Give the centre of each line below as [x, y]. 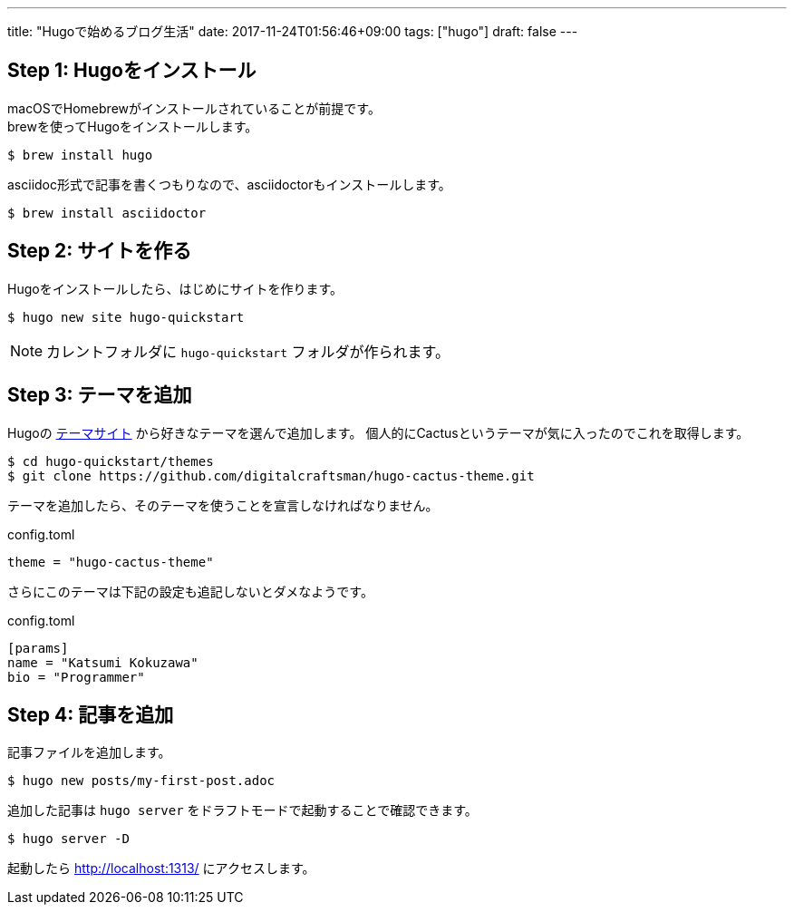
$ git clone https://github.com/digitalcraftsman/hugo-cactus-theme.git [271, 475]
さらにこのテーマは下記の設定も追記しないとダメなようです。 [190, 591]
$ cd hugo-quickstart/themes [111, 461]
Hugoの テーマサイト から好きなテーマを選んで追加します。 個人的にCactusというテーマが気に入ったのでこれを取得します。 [378, 432]
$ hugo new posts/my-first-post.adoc [141, 781]
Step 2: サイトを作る [100, 251]
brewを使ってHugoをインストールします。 [133, 126]
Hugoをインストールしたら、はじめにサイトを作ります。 [175, 288]
